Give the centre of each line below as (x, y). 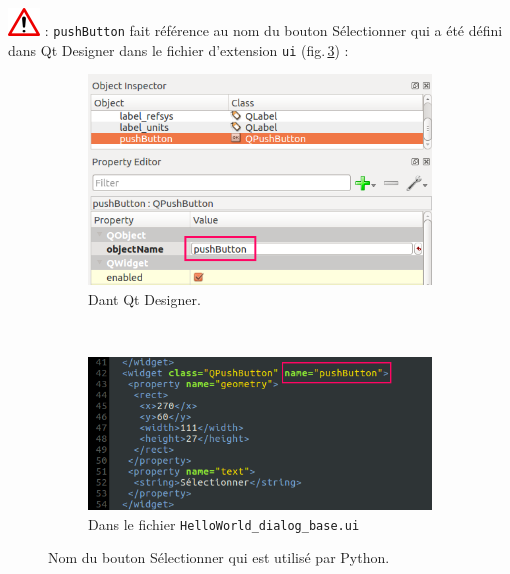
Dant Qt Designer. (144, 298)
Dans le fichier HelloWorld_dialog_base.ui (224, 523)
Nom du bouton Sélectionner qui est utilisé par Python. (219, 557)
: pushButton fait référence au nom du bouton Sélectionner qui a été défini (273, 30)
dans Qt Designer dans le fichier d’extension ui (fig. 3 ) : (178, 49)
